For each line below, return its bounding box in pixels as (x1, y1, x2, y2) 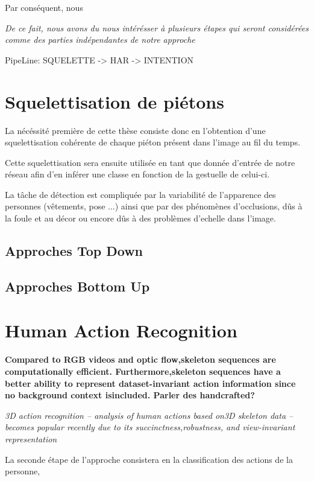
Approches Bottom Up (5, 276, 150, 295)
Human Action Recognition (5, 318, 237, 343)
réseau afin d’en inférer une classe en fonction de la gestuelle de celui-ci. (5, 168, 270, 180)
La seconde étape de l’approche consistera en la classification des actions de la (5, 453, 293, 465)
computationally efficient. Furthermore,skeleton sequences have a (5, 365, 281, 377)
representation (5, 432, 57, 445)
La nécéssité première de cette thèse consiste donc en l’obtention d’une (5, 124, 266, 136)
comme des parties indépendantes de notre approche (5, 33, 195, 46)
